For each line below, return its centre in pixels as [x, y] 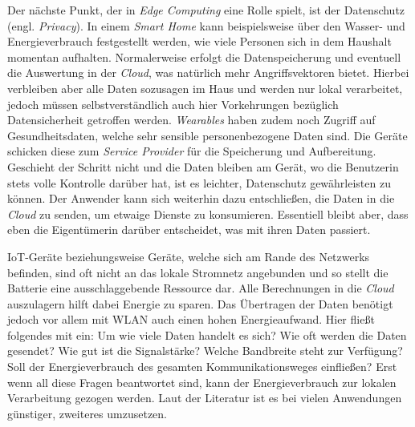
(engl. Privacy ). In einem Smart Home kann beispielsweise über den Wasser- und [206, 25]
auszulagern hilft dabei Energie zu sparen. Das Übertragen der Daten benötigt [200, 303]
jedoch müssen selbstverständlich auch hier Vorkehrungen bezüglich [173, 104]
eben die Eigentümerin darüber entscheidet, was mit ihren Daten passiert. [189, 230]
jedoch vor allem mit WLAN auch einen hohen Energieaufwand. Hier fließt [191, 319]
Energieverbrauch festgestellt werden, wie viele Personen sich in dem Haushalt [199, 41]
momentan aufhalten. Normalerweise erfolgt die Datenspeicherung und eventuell [204, 56]
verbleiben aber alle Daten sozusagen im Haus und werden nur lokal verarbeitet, [205, 88]
